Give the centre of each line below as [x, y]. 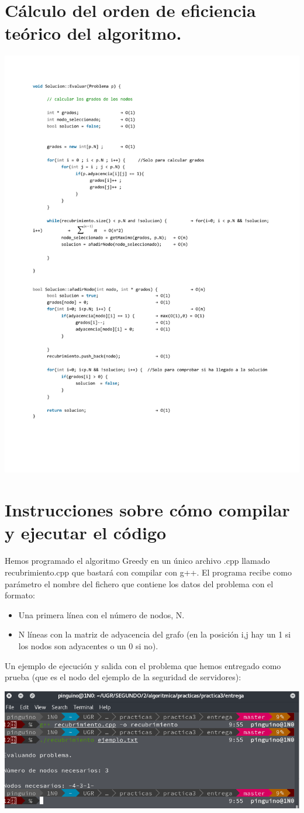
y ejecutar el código [86, 533]
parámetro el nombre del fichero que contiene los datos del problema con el [139, 583]
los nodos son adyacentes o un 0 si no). [88, 645]
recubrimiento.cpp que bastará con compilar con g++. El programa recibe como [148, 572]
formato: [20, 595]
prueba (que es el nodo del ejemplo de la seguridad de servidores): [123, 677]
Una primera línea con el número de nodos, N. [101, 614]
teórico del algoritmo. [93, 33]
